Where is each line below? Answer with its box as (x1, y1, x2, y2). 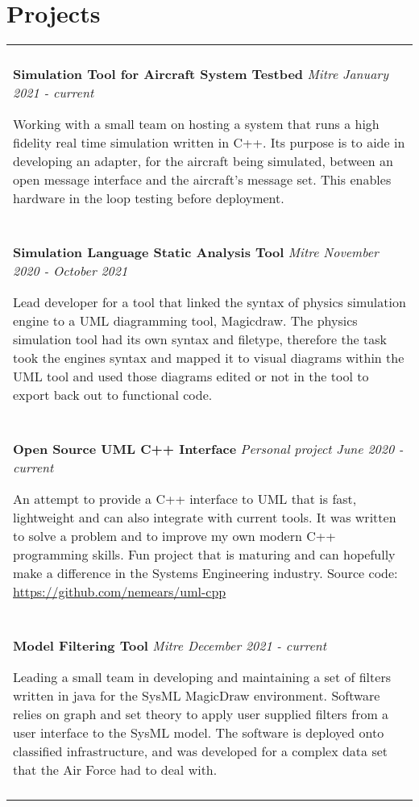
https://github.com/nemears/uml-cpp (13, 582, 226, 601)
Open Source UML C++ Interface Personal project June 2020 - (13, 439, 404, 459)
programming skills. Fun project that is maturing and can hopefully (13, 545, 396, 564)
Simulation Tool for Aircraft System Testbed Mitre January (13, 64, 388, 84)
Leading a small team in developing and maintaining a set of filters (13, 668, 391, 687)
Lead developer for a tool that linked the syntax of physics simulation (13, 293, 406, 312)
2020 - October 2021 (13, 261, 128, 281)
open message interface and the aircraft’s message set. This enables (13, 170, 392, 189)
